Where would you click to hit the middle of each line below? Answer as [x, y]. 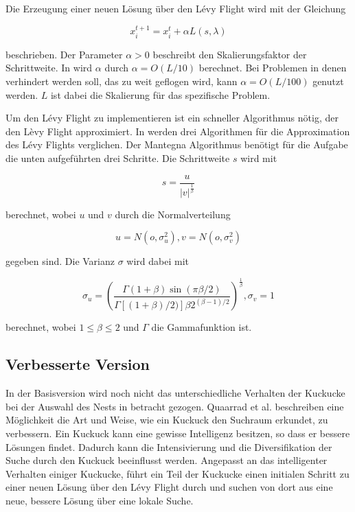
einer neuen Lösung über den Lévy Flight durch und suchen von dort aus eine [169, 487]
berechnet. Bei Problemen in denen [273, 68]
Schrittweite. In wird [49, 68]
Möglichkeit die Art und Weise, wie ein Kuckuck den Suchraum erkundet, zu [167, 420]
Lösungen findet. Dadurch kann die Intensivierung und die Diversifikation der [169, 446]
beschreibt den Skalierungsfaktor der [230, 54]
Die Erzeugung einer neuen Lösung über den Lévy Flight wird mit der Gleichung [176, 8]
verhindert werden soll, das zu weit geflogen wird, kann [122, 81]
